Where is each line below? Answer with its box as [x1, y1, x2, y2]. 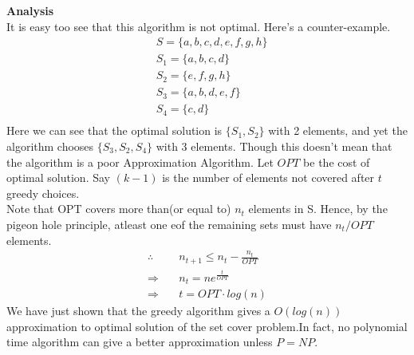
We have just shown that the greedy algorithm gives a [6, 302, 270, 319]
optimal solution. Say [6, 169, 110, 186]
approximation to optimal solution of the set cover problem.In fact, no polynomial [6, 318, 408, 334]
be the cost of [303, 153, 370, 170]
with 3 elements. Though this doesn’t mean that [156, 137, 392, 154]
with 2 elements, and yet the [268, 122, 408, 139]
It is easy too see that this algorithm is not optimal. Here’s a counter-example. [6, 18, 391, 34]
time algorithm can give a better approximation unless [6, 333, 273, 350]
